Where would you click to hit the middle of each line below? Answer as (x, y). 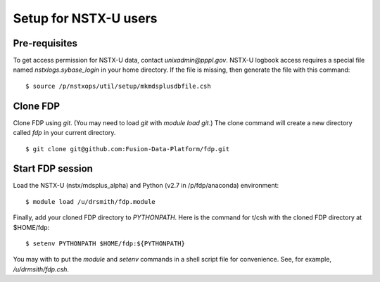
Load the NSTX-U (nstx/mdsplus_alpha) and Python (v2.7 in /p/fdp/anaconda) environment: (146, 186)
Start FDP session (53, 169)
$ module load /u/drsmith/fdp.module (91, 201)
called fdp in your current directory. (64, 133)
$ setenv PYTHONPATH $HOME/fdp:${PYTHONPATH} (106, 244)
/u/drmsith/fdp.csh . (41, 269)
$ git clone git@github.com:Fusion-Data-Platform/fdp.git (128, 149)
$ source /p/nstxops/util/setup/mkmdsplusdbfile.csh (118, 86)
